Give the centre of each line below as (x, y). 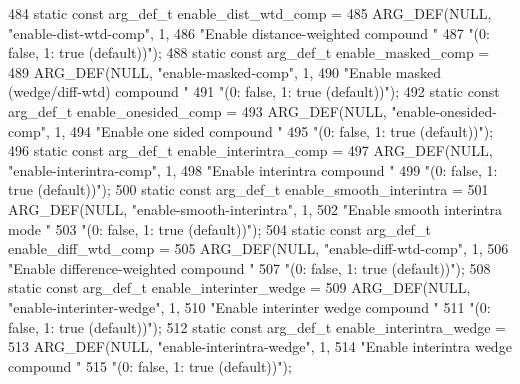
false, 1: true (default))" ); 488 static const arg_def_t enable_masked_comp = (249, 52)
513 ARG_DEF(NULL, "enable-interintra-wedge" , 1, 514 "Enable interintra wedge (260, 346)
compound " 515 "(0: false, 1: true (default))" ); (150, 365)
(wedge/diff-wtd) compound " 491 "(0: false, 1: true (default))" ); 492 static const (254, 91)
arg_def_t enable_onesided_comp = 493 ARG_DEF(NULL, (197, 110)
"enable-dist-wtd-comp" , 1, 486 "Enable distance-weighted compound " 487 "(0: (249, 32)
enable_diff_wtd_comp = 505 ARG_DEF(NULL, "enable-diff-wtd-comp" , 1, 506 (258, 248)
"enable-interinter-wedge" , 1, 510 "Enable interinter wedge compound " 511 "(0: (249, 306)
